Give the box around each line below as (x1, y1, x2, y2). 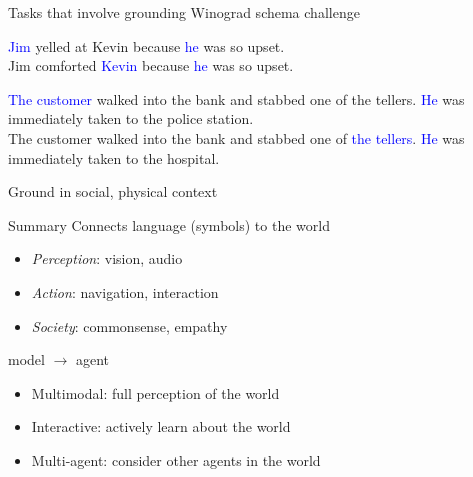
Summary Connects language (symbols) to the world (8, 214, 330, 235)
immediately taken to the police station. (8, 108, 254, 129)
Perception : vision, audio (31, 248, 183, 269)
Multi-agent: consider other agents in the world (31, 449, 321, 470)
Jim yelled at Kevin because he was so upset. (8, 35, 285, 56)
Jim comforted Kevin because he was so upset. (8, 55, 294, 76)
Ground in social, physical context (8, 181, 218, 202)
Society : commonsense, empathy (31, 315, 228, 336)
